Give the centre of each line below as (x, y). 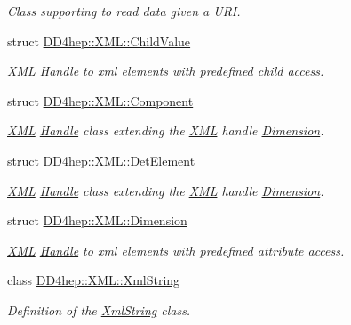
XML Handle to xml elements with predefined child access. (166, 71)
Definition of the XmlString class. (99, 309)
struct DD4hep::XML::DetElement (101, 160)
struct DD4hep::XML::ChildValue (99, 41)
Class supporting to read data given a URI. (124, 11)
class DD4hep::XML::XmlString (94, 280)
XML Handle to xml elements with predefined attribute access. (176, 250)
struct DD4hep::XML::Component (100, 100)
